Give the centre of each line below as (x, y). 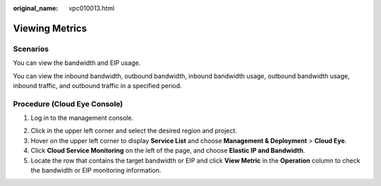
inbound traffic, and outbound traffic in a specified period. (98, 85)
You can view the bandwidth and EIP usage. (77, 63)
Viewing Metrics (50, 28)
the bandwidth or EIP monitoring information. (96, 170)
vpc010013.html (92, 8)
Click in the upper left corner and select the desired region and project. (134, 131)
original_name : (36, 8)
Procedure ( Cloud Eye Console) (68, 104)
